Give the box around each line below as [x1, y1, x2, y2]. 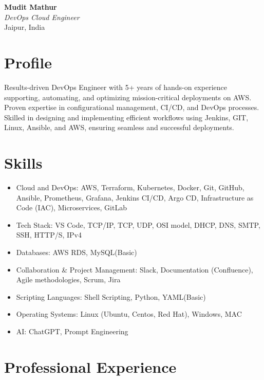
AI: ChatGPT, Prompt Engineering [16, 325, 128, 336]
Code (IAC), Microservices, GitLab [16, 202, 127, 213]
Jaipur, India [4, 22, 45, 32]
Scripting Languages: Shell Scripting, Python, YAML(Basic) [16, 291, 206, 302]
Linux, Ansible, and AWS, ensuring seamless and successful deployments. [4, 122, 234, 133]
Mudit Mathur [4, 2, 57, 12]
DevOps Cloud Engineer [4, 11, 80, 22]
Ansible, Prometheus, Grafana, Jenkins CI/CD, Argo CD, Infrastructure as [16, 192, 254, 203]
